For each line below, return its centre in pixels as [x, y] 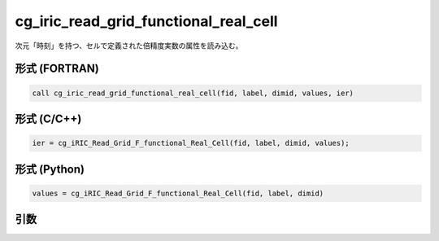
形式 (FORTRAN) [57, 69]
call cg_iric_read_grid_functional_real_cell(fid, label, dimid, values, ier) [193, 93]
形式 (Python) [50, 169]
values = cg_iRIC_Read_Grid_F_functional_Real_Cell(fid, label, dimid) [178, 193]
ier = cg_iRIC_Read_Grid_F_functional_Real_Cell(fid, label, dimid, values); [191, 143]
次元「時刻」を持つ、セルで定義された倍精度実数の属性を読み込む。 [129, 46]
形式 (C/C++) [48, 118]
